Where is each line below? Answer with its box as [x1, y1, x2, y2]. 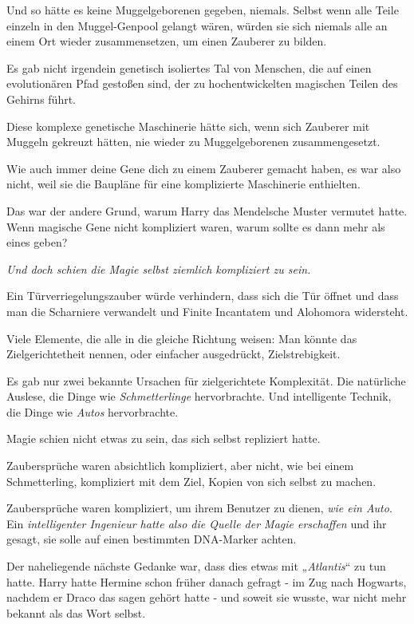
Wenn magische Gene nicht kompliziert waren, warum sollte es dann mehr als [6, 218, 385, 235]
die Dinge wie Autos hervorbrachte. [6, 403, 179, 420]
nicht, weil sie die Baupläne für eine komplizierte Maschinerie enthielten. [6, 176, 361, 192]
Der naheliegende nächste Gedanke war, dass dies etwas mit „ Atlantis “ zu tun [6, 558, 386, 575]
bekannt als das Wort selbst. [6, 604, 146, 621]
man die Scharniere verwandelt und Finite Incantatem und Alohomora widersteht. [6, 302, 408, 319]
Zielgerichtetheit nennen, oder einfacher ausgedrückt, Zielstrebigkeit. [6, 346, 341, 362]
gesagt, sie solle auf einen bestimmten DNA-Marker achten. [6, 531, 297, 547]
